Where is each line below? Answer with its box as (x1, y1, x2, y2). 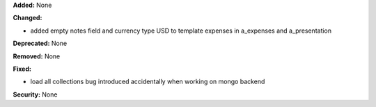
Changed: (13, 14, 42, 22)
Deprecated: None (13, 39, 68, 48)
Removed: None (13, 52, 61, 60)
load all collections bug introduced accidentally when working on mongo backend (30, 77, 265, 86)
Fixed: (13, 65, 31, 73)
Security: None (13, 90, 58, 99)
